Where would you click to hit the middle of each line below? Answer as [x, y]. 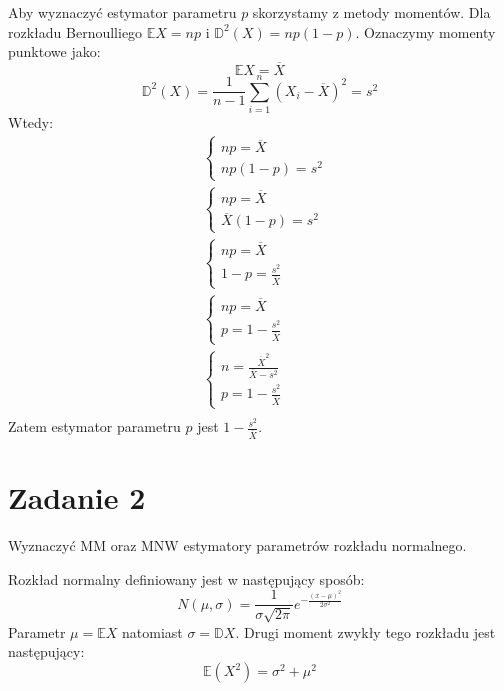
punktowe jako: [54, 51]
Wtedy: [31, 122]
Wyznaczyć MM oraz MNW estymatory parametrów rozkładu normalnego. [237, 545]
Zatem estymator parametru [94, 426]
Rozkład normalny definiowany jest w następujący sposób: [186, 578]
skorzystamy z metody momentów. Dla [371, 12]
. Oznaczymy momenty [425, 31]
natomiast [152, 631]
